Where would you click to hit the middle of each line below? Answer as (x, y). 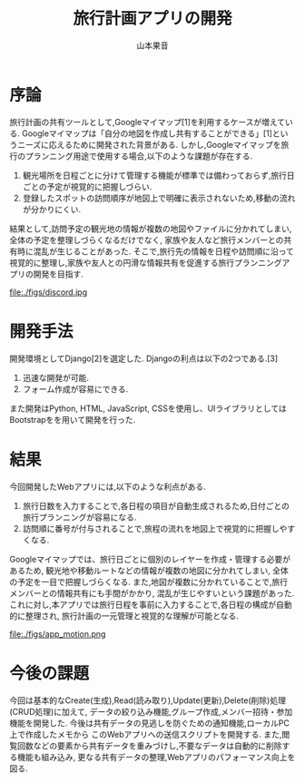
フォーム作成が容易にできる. (75, 389)
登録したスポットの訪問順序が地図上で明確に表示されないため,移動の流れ (159, 198)
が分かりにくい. (52, 209)
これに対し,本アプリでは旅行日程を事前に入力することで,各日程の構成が (143, 604)
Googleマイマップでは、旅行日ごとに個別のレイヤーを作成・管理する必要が (150, 559)
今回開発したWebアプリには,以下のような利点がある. (108, 486)
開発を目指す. (59, 274)
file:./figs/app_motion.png (58, 634)
